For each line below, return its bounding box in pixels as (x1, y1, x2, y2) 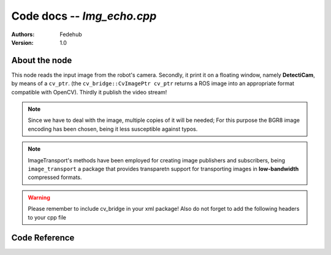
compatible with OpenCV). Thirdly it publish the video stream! (11, 88, 167, 96)
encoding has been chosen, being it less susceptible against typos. (28, 125, 198, 132)
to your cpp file (28, 213, 67, 221)
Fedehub (59, 31, 82, 38)
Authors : (11, 31, 35, 38)
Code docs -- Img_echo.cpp (11, 9, 157, 23)
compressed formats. (28, 173, 82, 181)
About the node (11, 55, 72, 66)
